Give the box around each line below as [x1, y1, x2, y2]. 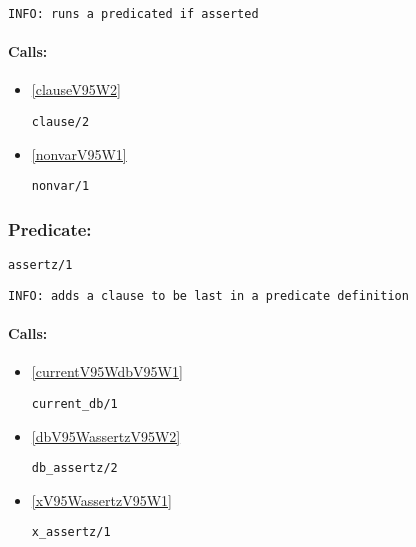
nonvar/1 [31, 179, 90, 194]
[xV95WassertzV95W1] [31, 489, 172, 510]
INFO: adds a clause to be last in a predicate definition [8, 288, 409, 303]
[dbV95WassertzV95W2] [31, 425, 181, 446]
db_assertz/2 [31, 461, 118, 476]
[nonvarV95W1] [31, 143, 127, 164]
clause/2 [31, 115, 90, 130]
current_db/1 [31, 396, 118, 411]
